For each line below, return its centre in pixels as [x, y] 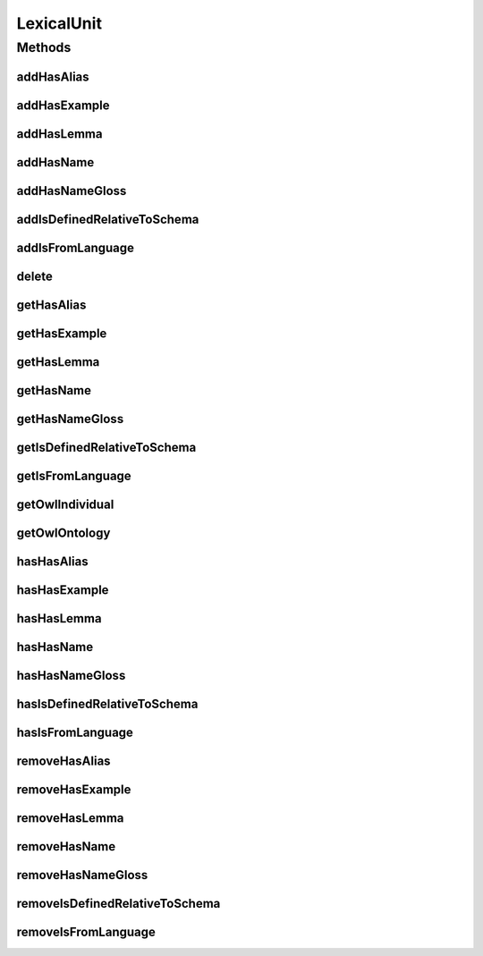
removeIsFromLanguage [86, 932]
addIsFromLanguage [75, 247]
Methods [44, 47]
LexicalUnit [59, 23]
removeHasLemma [70, 818]
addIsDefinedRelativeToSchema [108, 219]
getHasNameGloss [70, 419]
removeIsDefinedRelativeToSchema [119, 904]
